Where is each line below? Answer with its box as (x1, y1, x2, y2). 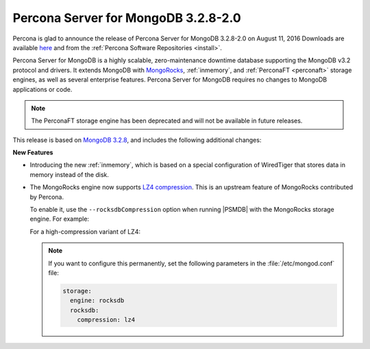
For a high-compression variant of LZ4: (29, 227, 140, 236)
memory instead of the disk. (29, 170, 110, 178)
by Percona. (29, 193, 64, 201)
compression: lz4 (77, 316, 136, 324)
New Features (12, 148, 53, 157)
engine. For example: (29, 215, 89, 223)
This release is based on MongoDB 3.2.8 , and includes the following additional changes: (12, 136, 262, 144)
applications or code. (12, 85, 73, 93)
